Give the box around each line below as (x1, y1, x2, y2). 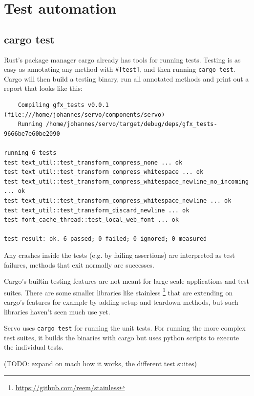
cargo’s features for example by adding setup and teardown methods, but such (4, 296, 238, 307)
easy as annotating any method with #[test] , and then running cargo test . (4, 64, 235, 74)
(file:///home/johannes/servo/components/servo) (4, 111, 165, 118)
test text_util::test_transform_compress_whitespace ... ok (4, 168, 204, 176)
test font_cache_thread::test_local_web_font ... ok (4, 216, 179, 224)
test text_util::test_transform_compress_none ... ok (4, 159, 183, 166)
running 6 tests (4, 149, 57, 156)
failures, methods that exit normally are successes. (4, 259, 154, 270)
